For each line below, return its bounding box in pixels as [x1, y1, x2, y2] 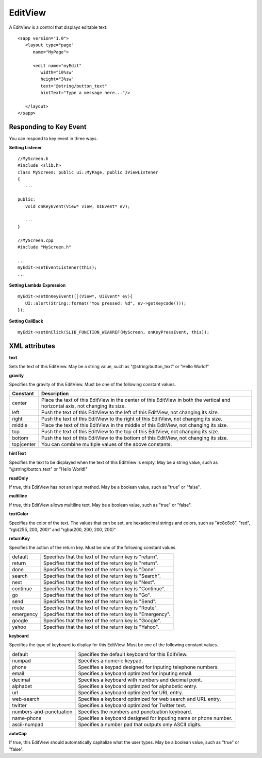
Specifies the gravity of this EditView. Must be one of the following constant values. [9, 381, 176, 387]
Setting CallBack [9, 318, 44, 324]
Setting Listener [9, 144, 42, 150]
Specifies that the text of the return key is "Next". [43, 579, 156, 586]
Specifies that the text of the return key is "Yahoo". [43, 624, 159, 631]
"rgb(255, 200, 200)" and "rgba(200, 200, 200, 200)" [9, 527, 116, 532]
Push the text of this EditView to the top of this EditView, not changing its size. [41, 428, 219, 435]
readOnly [9, 475, 29, 481]
